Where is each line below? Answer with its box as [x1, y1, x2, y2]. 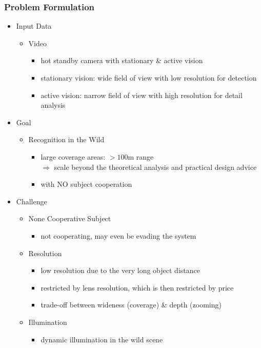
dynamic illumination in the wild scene [41, 334, 163, 344]
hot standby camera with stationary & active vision [41, 55, 203, 66]
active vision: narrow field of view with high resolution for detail [41, 89, 243, 100]
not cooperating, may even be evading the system [41, 230, 196, 241]
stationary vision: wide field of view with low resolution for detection [41, 72, 257, 83]
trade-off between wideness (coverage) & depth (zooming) [41, 299, 222, 310]
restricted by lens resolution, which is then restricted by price [41, 282, 234, 293]
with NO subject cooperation [41, 179, 132, 189]
